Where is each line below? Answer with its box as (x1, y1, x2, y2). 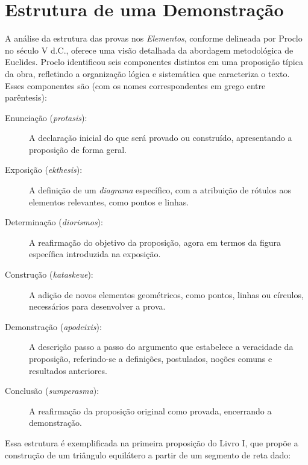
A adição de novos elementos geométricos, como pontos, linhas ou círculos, (29, 288, 304, 301)
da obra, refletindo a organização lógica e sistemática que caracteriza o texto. (5, 67, 290, 80)
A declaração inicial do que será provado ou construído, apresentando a (29, 131, 292, 144)
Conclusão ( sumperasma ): (5, 384, 99, 397)
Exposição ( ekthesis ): (5, 163, 83, 176)
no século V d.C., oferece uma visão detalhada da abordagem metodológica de (5, 43, 294, 56)
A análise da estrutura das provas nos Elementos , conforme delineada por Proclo (5, 32, 303, 45)
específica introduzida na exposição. (29, 248, 161, 260)
